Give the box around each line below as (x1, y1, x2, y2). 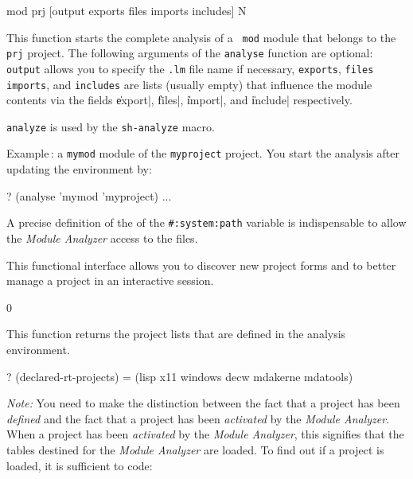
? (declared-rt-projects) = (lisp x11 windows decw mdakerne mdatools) (6, 368, 353, 384)
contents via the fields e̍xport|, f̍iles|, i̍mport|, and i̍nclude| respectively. (6, 92, 353, 108)
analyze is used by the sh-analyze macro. (6, 118, 215, 134)
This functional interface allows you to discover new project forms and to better (6, 256, 396, 273)
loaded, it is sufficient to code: (6, 457, 153, 473)
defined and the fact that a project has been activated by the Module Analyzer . (6, 410, 390, 426)
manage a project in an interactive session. (6, 272, 214, 289)
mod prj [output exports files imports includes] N (6, 2, 247, 18)
